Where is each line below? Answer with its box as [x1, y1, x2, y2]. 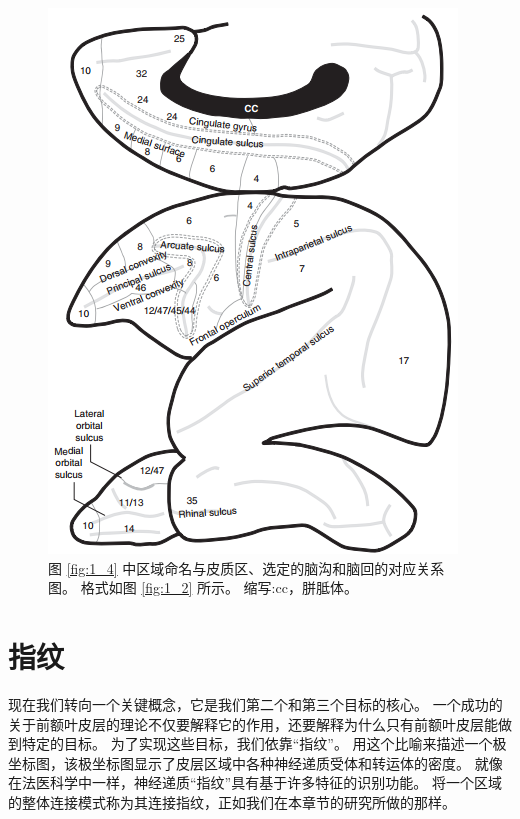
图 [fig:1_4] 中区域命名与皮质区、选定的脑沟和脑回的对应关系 [48, 557, 445, 578]
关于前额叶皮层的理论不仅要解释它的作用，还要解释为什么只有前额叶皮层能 [8, 713, 498, 734]
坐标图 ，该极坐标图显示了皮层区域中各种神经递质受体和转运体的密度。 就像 [8, 752, 503, 773]
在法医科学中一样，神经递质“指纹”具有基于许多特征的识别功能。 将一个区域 [8, 772, 502, 793]
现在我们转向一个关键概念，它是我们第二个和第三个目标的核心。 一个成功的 [8, 693, 503, 714]
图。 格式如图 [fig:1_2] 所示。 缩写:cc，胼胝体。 [48, 577, 358, 598]
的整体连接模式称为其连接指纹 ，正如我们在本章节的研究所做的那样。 [8, 791, 456, 812]
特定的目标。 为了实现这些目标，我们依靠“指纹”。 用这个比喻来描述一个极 [21, 733, 507, 754]
